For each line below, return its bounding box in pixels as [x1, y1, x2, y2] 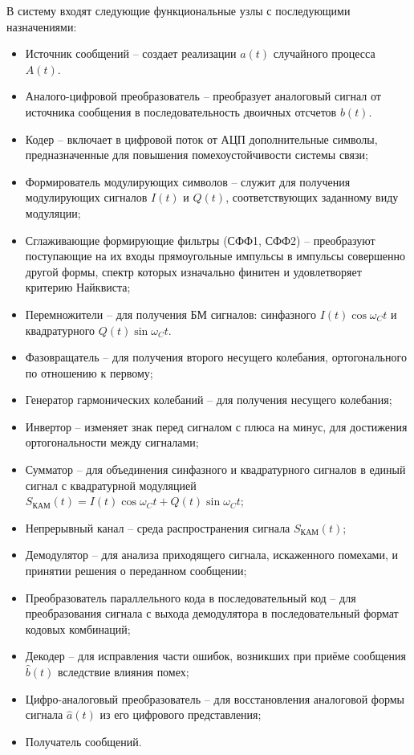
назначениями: [6, 18, 77, 35]
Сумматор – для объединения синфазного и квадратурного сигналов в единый [25, 461, 406, 478]
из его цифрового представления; [99, 706, 262, 723]
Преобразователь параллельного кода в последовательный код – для [25, 589, 356, 606]
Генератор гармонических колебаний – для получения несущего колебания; [25, 391, 392, 408]
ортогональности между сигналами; [25, 434, 199, 451]
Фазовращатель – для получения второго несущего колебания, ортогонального [25, 349, 407, 365]
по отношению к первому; [25, 364, 153, 381]
